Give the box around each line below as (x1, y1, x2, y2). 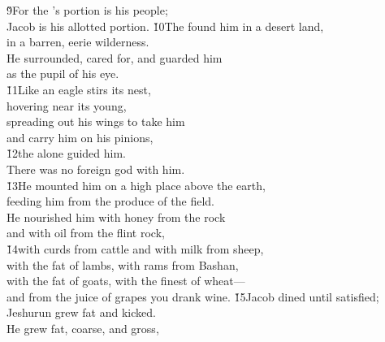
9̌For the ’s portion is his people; (6, 2, 168, 18)
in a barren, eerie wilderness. (6, 33, 149, 50)
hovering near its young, (6, 97, 127, 114)
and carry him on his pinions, (6, 128, 154, 145)
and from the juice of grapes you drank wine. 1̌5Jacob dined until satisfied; (6, 288, 379, 305)
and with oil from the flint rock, (6, 224, 165, 241)
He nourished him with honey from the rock (6, 208, 226, 225)
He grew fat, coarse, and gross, (6, 319, 159, 336)
